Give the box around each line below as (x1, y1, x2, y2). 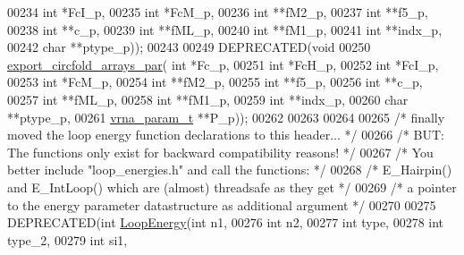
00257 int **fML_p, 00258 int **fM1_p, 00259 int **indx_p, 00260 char (7, 89, 409, 108)
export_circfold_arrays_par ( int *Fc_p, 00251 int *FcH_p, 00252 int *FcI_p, (7, 55, 439, 73)
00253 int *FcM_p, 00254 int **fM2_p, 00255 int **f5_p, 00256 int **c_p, (7, 72, 423, 91)
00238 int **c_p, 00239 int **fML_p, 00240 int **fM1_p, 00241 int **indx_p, (7, 20, 443, 38)
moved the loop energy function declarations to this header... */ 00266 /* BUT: (7, 125, 444, 144)
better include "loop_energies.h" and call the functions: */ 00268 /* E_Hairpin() (7, 160, 452, 179)
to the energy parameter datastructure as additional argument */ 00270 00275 (7, 195, 436, 214)
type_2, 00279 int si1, (7, 230, 128, 249)
